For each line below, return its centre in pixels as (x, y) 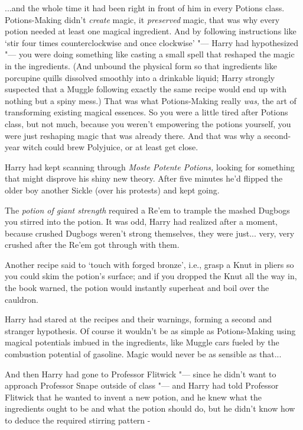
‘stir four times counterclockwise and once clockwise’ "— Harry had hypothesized (151, 42)
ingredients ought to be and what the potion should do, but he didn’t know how (150, 408)
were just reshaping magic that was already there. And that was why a (133, 135)
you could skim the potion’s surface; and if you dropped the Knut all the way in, (151, 276)
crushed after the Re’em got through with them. (92, 245)
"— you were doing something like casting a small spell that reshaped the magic (150, 54)
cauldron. (22, 299)
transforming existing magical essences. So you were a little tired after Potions (146, 112)
